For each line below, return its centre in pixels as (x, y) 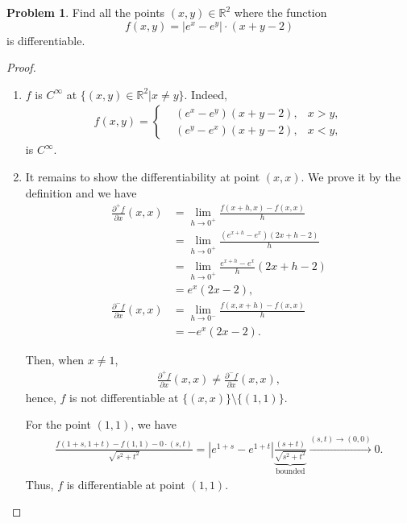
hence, (41, 397)
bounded (290, 472)
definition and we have (81, 192)
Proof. (21, 67)
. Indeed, (206, 94)
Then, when (55, 359)
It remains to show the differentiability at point (143, 176)
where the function (280, 12)
